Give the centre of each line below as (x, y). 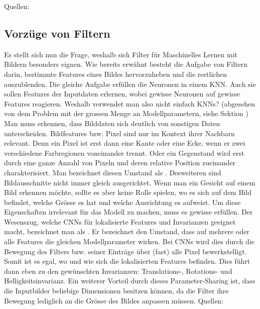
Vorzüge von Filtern (57, 33)
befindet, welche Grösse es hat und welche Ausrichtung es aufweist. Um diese (122, 202)
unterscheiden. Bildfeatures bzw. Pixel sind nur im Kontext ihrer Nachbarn (119, 133)
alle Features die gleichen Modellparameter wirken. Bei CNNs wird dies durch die (129, 241)
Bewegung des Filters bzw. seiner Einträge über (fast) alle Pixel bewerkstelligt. (125, 251)
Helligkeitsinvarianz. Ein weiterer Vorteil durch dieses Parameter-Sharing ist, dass (130, 281)
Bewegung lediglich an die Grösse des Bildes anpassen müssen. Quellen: (114, 300)
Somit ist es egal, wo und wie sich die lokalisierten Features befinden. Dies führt (127, 261)
